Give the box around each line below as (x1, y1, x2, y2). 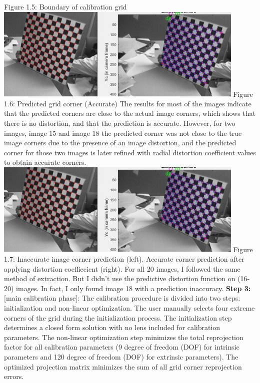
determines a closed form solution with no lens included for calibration (4, 322, 220, 333)
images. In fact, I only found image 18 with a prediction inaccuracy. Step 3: (16, 283, 251, 293)
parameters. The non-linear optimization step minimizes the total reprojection (4, 332, 243, 342)
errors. (4, 371, 24, 382)
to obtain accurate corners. (4, 157, 86, 167)
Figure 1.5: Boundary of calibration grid (4, 1, 127, 11)
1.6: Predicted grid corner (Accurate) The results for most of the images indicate (4, 98, 251, 108)
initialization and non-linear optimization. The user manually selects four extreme (4, 302, 255, 313)
